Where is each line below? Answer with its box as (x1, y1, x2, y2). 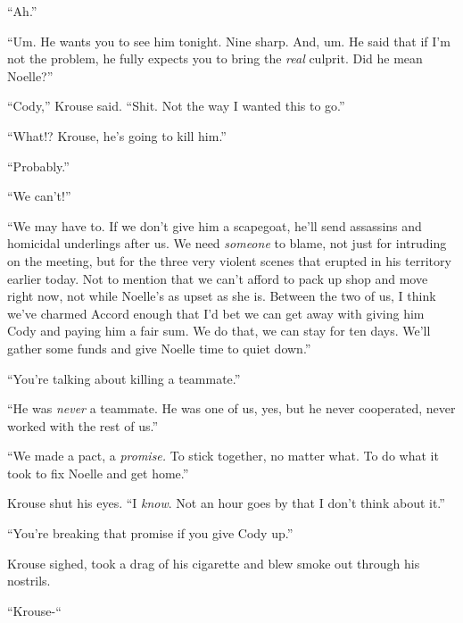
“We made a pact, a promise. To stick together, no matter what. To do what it (7, 446, 439, 465)
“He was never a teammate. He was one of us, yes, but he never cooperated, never (7, 399, 456, 418)
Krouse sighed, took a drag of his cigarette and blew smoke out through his (7, 553, 420, 572)
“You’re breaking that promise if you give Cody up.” (7, 524, 294, 543)
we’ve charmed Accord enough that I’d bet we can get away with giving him (7, 303, 425, 322)
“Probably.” (7, 156, 70, 175)
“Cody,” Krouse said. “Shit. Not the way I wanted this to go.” (7, 96, 345, 115)
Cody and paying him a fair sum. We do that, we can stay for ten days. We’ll (7, 321, 431, 340)
